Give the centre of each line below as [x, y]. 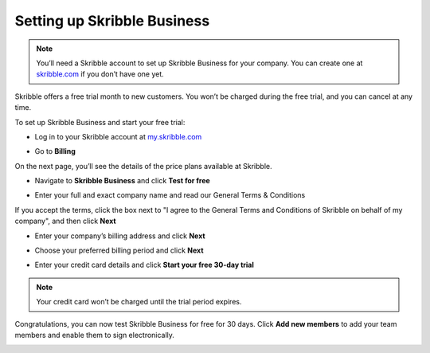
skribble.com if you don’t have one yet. [100, 74]
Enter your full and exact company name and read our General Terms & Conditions [170, 195]
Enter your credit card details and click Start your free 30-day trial [145, 265]
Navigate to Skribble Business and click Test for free [122, 181]
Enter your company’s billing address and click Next [120, 236]
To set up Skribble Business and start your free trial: [100, 122]
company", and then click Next [65, 221]
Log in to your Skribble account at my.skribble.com [118, 136]
